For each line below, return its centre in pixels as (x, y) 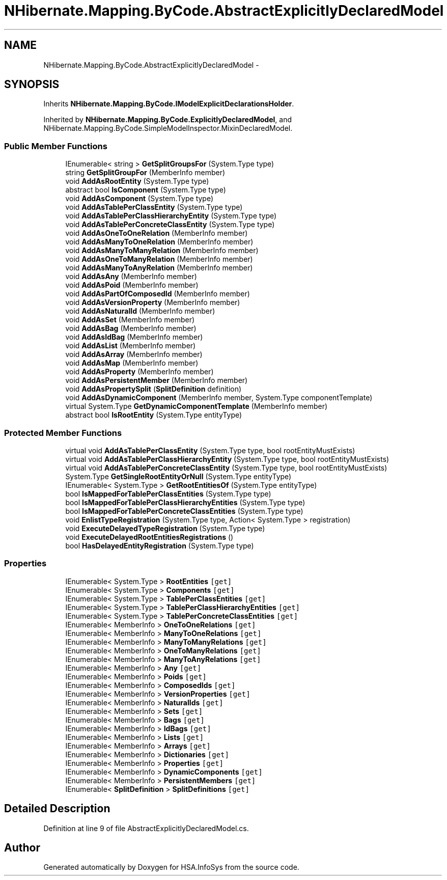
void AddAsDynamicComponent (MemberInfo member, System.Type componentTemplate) (219, 398)
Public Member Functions (56, 146)
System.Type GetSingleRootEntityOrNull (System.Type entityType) (178, 476)
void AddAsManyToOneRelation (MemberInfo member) (159, 242)
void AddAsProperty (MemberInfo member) (139, 372)
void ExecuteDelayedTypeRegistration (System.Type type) (165, 528)
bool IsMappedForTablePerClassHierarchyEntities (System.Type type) (185, 502)
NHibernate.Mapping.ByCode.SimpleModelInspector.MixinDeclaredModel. (168, 128)
